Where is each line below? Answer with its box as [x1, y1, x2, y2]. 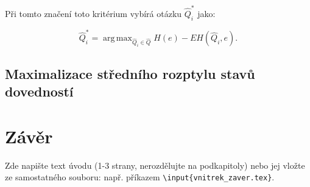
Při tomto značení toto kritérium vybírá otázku [5, 7, 182, 19]
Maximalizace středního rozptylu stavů [5, 64, 255, 83]
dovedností [5, 82, 74, 101]
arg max [103, 34, 132, 43]
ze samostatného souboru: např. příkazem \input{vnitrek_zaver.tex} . [5, 171, 275, 183]
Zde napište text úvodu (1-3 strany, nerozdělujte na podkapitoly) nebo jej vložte [5, 158, 305, 171]
